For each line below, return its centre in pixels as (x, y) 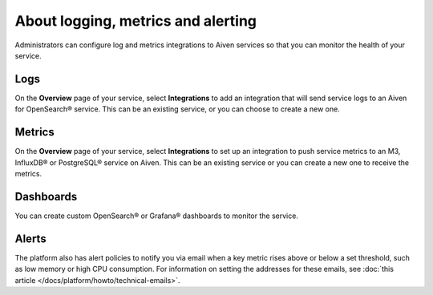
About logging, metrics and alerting (136, 21)
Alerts (31, 238)
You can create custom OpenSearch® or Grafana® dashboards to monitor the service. (156, 216)
